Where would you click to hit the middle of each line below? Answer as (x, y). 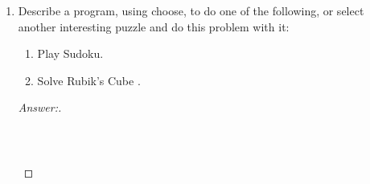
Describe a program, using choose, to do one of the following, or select (191, 10)
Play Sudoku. (70, 53)
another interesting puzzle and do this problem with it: (154, 26)
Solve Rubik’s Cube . (89, 80)
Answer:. (40, 107)
